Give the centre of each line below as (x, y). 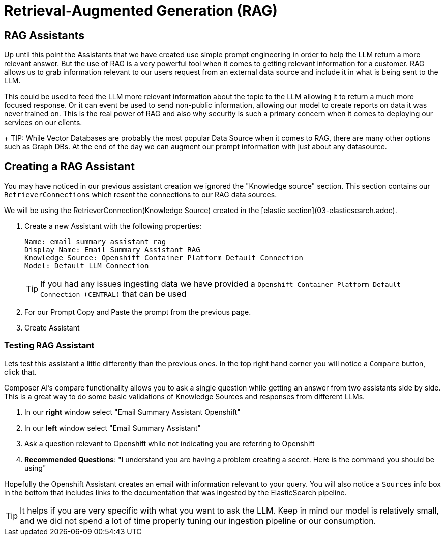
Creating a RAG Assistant (69, 166)
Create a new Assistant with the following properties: (113, 226)
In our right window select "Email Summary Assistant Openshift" (132, 412)
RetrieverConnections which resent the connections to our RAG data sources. (141, 195)
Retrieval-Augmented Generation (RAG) (141, 11)
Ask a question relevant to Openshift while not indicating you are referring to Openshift (170, 443)
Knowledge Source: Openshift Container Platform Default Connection (164, 258)
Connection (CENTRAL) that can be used (113, 294)
